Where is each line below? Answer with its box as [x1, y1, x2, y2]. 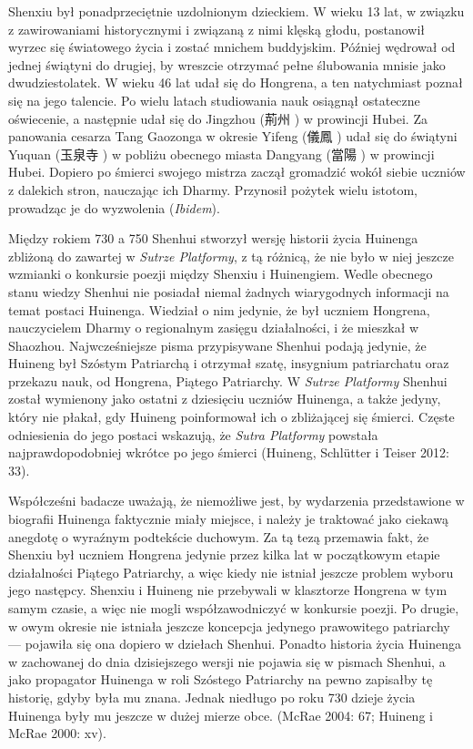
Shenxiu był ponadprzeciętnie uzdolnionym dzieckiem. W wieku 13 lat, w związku [8, 2, 465, 20]
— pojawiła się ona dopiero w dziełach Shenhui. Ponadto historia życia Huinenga [8, 634, 461, 653]
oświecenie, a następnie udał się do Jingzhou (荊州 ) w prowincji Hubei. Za [8, 108, 428, 128]
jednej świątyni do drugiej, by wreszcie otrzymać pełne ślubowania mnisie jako [8, 55, 446, 74]
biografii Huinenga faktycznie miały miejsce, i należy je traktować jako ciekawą [8, 509, 448, 528]
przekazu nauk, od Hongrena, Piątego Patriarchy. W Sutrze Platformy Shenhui [8, 371, 448, 390]
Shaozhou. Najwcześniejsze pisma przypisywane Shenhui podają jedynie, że [8, 335, 427, 354]
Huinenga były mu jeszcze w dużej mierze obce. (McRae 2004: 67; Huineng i [8, 705, 433, 724]
